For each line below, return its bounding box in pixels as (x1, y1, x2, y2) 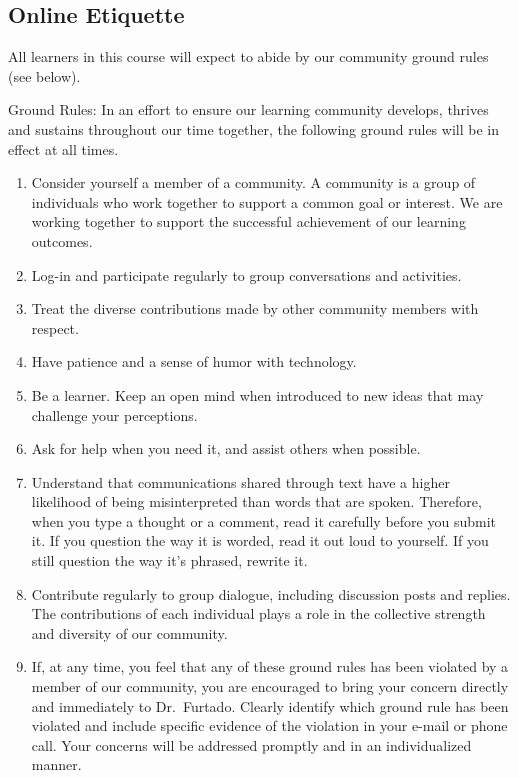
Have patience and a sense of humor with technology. (31, 351, 357, 372)
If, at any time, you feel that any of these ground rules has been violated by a (31, 656, 509, 677)
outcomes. (31, 230, 93, 251)
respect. (31, 317, 79, 338)
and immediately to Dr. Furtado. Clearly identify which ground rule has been (31, 695, 509, 716)
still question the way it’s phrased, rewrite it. (31, 550, 308, 571)
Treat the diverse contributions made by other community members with (31, 298, 479, 319)
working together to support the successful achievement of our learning (31, 211, 466, 232)
